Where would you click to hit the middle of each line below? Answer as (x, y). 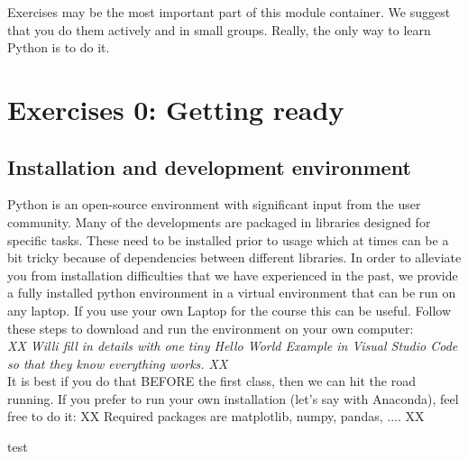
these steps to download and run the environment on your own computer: (211, 328)
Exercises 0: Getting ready (176, 109)
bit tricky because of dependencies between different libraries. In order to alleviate (234, 257)
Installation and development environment (209, 166)
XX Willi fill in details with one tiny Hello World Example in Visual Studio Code (233, 346)
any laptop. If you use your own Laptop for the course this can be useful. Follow (229, 310)
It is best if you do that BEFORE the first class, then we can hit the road (211, 381)
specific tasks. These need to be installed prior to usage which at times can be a (228, 239)
